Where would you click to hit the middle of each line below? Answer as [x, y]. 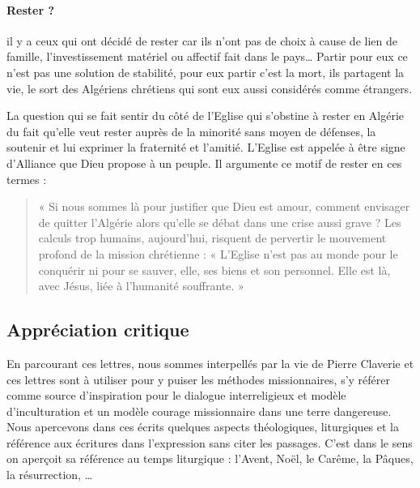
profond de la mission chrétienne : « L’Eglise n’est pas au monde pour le [218, 253]
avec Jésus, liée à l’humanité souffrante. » [141, 286]
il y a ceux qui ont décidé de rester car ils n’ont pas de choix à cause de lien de [202, 40]
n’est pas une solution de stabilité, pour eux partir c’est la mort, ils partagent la [206, 72]
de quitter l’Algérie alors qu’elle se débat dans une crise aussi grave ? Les [220, 222]
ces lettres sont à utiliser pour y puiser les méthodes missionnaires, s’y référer [198, 379]
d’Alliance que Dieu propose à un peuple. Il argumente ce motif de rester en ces [204, 163]
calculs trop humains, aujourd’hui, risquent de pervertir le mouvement [212, 238]
